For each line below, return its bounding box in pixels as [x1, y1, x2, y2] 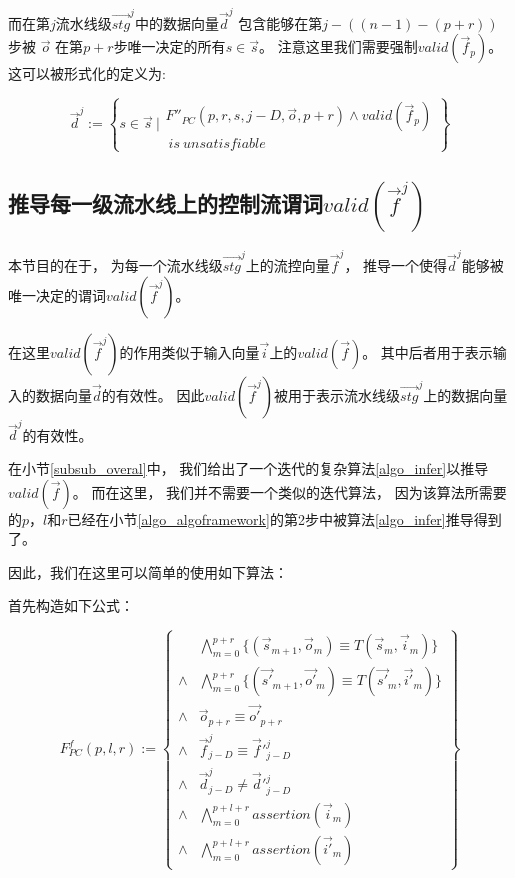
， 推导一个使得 [344, 255, 448, 275]
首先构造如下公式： [8, 595, 134, 616]
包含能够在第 [238, 12, 323, 33]
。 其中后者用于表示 [362, 341, 493, 362]
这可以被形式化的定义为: [8, 63, 166, 84]
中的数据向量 [134, 12, 219, 33]
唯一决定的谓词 [8, 284, 106, 305]
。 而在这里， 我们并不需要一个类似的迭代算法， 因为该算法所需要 [72, 481, 507, 502]
